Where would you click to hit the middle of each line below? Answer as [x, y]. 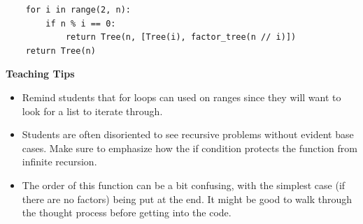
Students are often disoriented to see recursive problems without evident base [188, 134]
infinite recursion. [59, 162]
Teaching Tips [40, 74]
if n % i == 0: [81, 23]
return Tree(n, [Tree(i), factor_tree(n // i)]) [181, 37]
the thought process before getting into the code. [127, 212]
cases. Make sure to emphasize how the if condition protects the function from [190, 148]
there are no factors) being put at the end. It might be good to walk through [187, 199]
